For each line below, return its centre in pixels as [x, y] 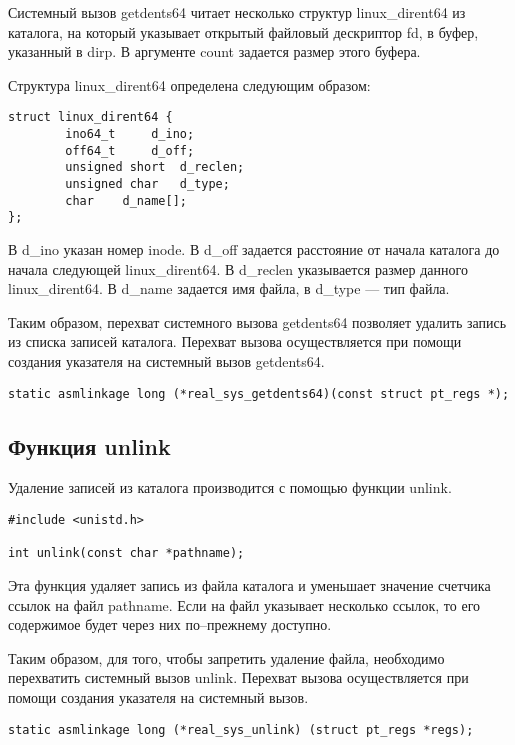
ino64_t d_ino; [130, 134]
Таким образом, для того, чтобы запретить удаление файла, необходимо [226, 657]
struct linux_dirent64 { [90, 117]
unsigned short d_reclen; [155, 167]
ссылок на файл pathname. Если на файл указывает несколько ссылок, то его [244, 604]
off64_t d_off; [130, 150]
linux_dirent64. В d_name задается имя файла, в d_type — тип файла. [229, 288]
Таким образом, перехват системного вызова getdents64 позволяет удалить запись [257, 321]
